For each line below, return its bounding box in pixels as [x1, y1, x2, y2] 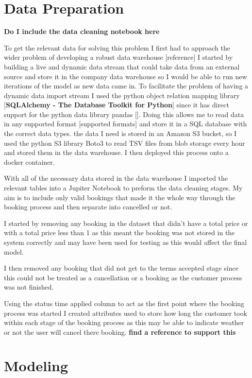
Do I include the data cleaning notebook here [4, 26, 160, 36]
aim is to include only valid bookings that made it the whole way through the [4, 192, 235, 202]
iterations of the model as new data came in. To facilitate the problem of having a [4, 81, 249, 91]
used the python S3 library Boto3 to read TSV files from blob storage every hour [4, 137, 245, 148]
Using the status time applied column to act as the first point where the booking [4, 298, 245, 308]
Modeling [4, 355, 68, 375]
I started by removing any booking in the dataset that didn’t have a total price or [4, 218, 248, 228]
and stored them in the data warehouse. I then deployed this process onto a [4, 147, 229, 157]
